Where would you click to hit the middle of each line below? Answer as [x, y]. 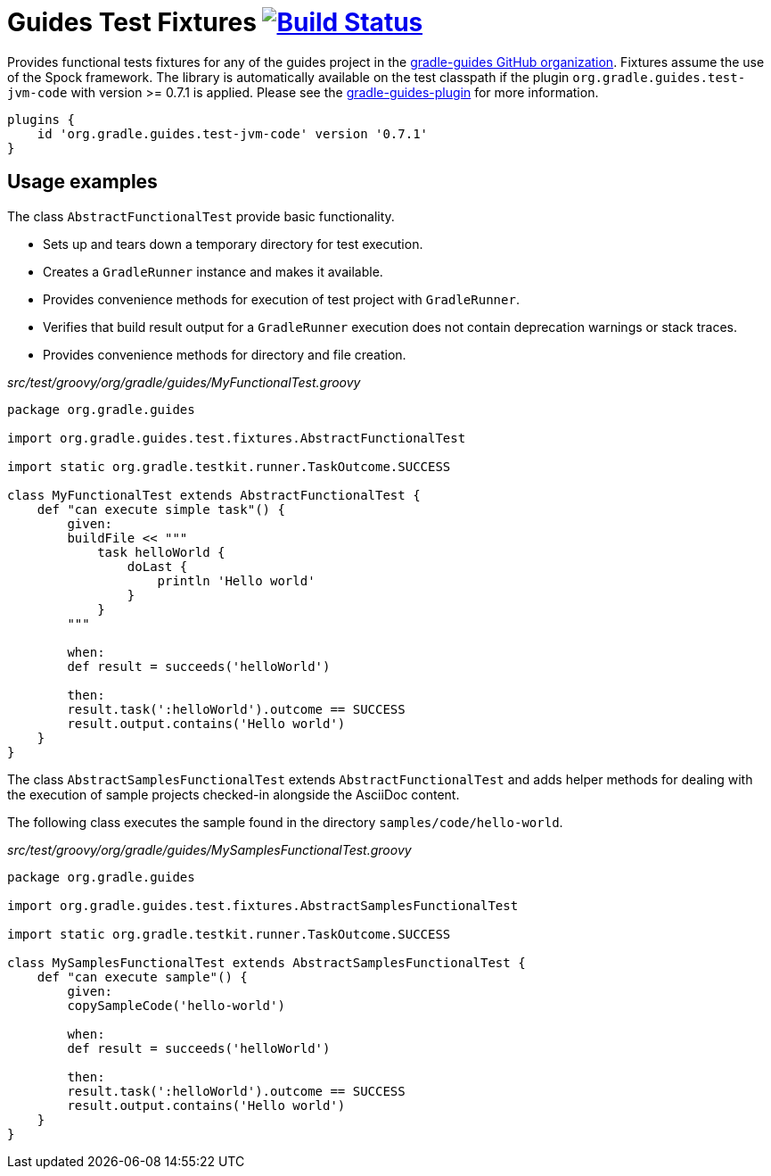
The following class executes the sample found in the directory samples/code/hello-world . [285, 822]
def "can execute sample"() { [142, 977]
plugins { [41, 119]
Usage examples [82, 182]
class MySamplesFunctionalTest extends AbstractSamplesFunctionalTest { [267, 962]
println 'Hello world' [236, 580]
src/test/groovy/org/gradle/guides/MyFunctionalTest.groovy [184, 382]
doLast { [157, 566]
